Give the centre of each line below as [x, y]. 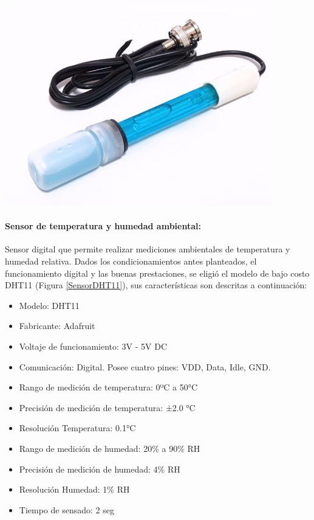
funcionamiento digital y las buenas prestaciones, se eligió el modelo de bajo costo [157, 273]
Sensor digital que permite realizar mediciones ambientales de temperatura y [148, 249]
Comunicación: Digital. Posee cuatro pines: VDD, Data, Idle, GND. [145, 366]
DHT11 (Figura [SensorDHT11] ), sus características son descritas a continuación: [156, 285]
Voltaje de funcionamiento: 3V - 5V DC [93, 346]
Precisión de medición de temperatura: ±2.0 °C [107, 407]
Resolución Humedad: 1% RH [74, 489]
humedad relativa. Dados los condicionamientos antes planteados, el [131, 261]
